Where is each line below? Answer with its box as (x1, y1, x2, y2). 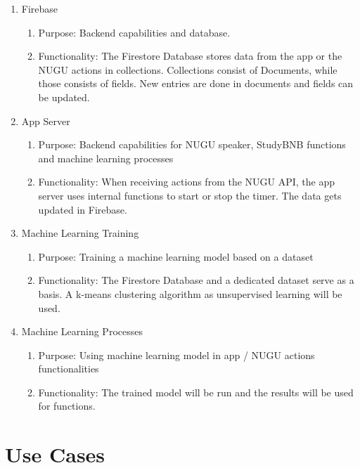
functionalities (38, 361, 99, 376)
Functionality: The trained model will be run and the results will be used (38, 384, 354, 399)
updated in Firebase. (38, 202, 127, 216)
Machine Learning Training (21, 226, 139, 240)
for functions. (38, 398, 96, 413)
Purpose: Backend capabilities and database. (38, 25, 231, 39)
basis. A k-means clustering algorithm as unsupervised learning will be (38, 286, 342, 301)
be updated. (38, 89, 90, 104)
